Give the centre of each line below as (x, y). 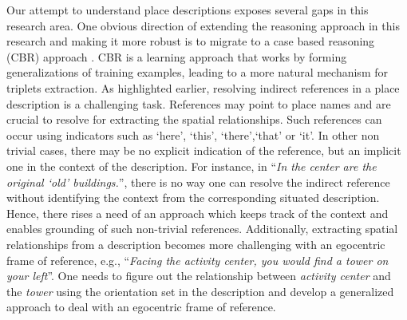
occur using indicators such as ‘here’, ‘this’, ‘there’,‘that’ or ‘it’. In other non (193, 134)
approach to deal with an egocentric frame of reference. (141, 307)
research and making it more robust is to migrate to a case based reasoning (191, 41)
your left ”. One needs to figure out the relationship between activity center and (199, 276)
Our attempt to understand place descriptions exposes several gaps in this (188, 10)
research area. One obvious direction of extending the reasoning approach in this (203, 25)
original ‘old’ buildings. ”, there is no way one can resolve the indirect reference (198, 182)
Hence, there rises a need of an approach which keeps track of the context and (198, 213)
